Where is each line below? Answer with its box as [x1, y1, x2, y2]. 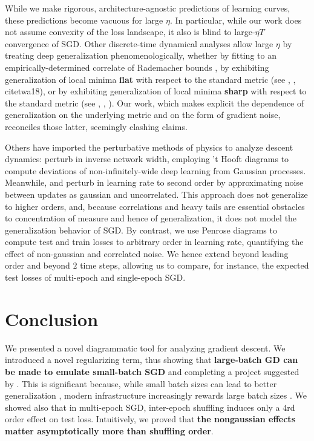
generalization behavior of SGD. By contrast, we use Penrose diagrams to [5, 223, 277, 236]
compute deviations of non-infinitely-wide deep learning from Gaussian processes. [5, 164, 306, 177]
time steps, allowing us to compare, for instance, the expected [80, 259, 309, 272]
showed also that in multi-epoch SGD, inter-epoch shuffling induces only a [5, 400, 280, 413]
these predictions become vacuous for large [5, 13, 163, 26]
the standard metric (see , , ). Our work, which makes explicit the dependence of [5, 96, 304, 109]
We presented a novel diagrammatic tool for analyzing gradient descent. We [5, 341, 286, 354]
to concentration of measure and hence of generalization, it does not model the [5, 212, 297, 224]
